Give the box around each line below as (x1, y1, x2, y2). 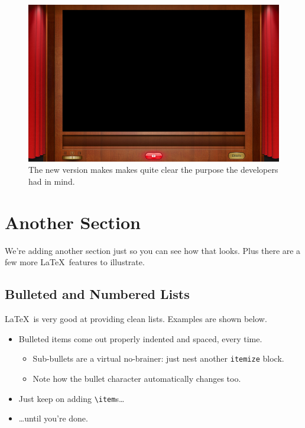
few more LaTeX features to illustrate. (5, 256, 145, 268)
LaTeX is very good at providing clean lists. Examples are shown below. (5, 313, 267, 325)
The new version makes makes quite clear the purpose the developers (28, 163, 278, 176)
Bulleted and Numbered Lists (5, 285, 190, 303)
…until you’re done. (18, 412, 88, 424)
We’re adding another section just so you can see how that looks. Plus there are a (5, 244, 301, 256)
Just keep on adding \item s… (18, 392, 125, 404)
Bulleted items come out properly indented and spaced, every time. (18, 332, 262, 345)
